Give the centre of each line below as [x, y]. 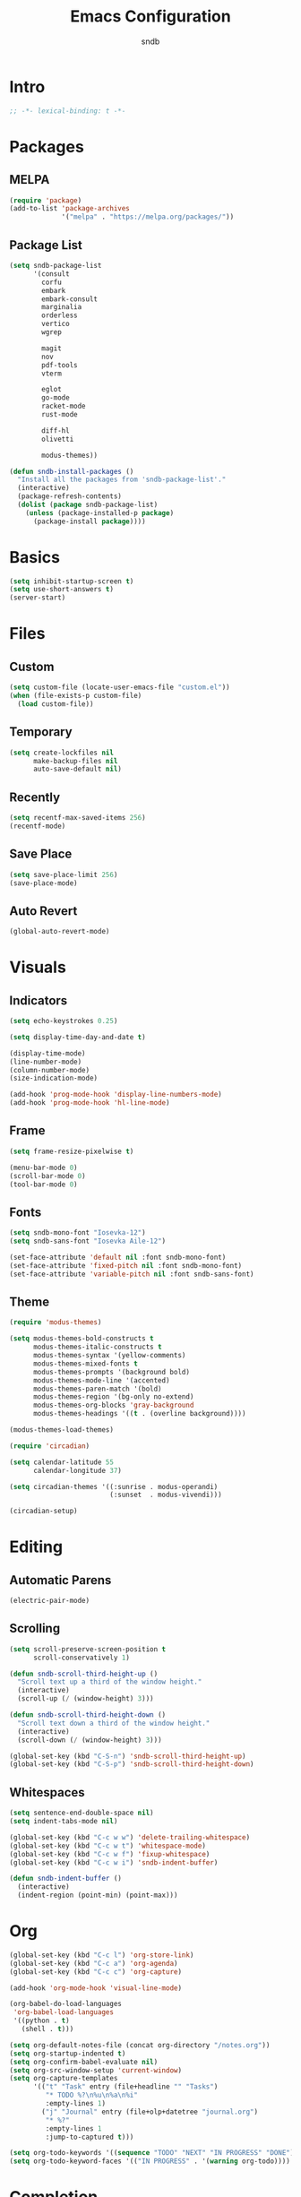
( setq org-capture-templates [64, 2079]
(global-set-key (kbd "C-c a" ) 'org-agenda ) [94, 1963]
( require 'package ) [46, 200]
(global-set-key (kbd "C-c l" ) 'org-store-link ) [102, 1955]
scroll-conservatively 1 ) [81, 1658]
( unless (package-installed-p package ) [100, 513]
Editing [36, 1547]
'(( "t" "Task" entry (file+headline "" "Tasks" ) [125, 2087]
